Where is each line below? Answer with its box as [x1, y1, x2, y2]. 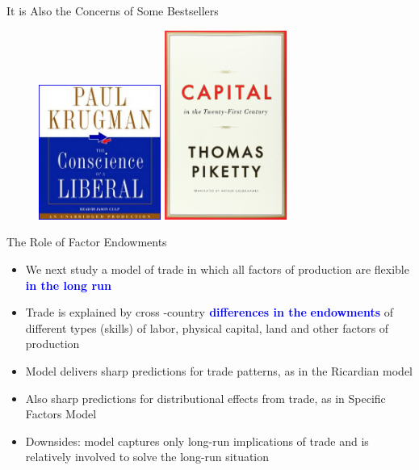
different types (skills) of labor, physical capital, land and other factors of [25, 319, 389, 336]
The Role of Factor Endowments [6, 233, 167, 250]
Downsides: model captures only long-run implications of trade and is [25, 432, 369, 449]
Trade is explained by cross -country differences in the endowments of [25, 304, 393, 321]
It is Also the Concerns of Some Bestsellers [6, 2, 219, 19]
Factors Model [25, 405, 97, 422]
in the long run [25, 276, 111, 293]
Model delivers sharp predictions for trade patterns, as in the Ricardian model [25, 362, 413, 379]
